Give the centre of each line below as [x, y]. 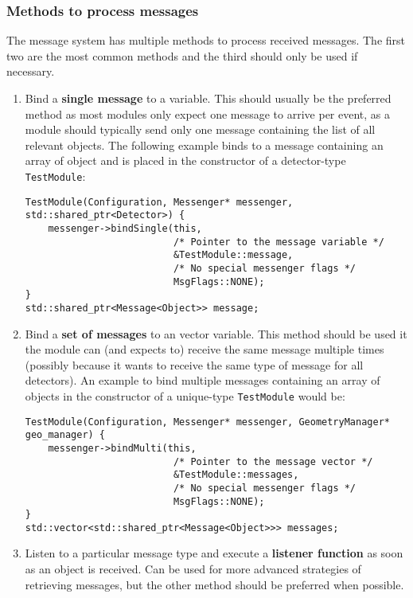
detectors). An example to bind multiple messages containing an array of [203, 380]
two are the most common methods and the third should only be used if [182, 55]
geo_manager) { [65, 435]
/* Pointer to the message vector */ [273, 461]
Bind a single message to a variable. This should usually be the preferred [208, 98]
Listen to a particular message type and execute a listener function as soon [214, 553]
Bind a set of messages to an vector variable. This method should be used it [216, 333]
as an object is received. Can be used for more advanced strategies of [193, 569]
